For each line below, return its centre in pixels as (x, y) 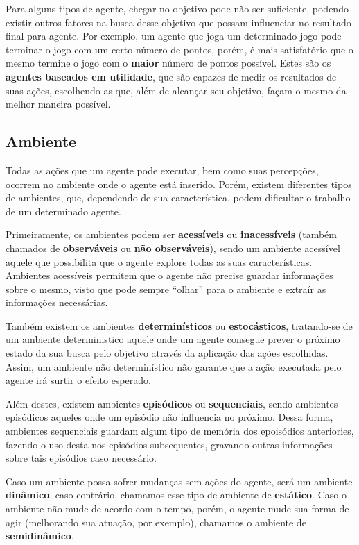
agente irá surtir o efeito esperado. (78, 380)
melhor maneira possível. (58, 104)
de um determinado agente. (63, 211)
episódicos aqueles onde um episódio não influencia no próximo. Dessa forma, (169, 417)
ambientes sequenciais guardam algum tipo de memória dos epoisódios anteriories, (180, 431)
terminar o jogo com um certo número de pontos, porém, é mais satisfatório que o (179, 49)
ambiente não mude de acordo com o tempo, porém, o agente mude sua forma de (177, 509)
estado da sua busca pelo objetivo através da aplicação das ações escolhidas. (167, 353)
